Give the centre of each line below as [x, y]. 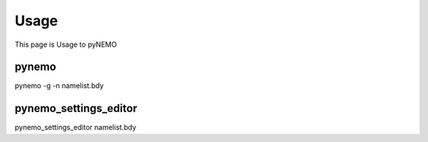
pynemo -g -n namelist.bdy [59, 86]
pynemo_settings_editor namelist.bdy [75, 128]
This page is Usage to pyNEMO [66, 44]
